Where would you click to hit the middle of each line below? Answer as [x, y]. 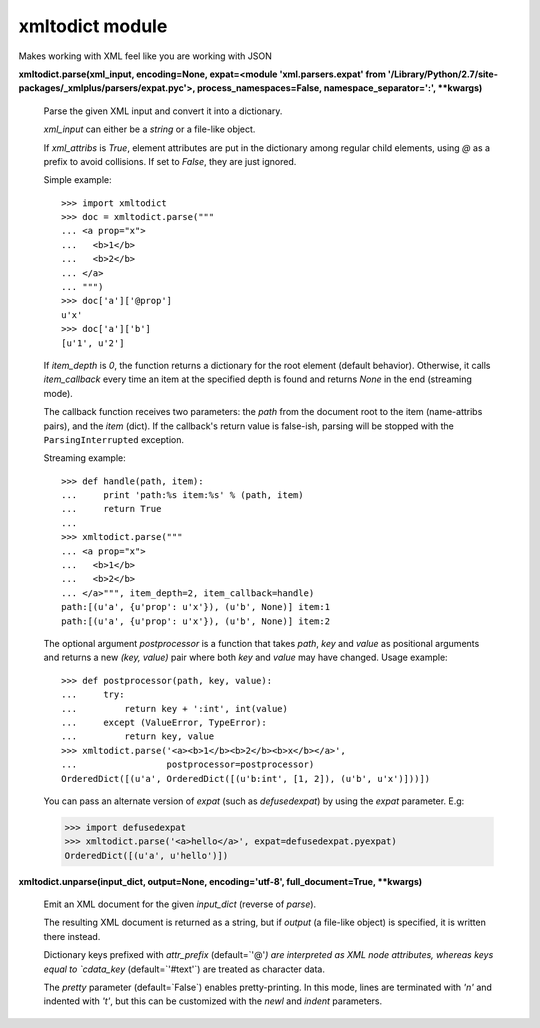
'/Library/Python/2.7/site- [443, 74]
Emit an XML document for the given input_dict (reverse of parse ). [180, 904]
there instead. [72, 936]
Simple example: [77, 180]
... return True [111, 509]
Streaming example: [84, 458]
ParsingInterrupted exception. [114, 439]
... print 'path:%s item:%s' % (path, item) [182, 495]
